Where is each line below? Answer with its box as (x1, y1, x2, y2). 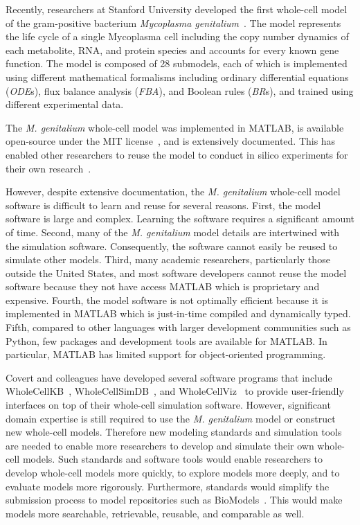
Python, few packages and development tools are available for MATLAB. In (6, 333, 327, 348)
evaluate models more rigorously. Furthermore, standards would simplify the (6, 479, 330, 493)
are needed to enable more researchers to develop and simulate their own (6, 438, 314, 452)
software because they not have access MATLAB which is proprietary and (6, 279, 320, 294)
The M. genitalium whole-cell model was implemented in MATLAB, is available (6, 120, 344, 134)
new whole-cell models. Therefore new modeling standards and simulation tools (6, 425, 342, 439)
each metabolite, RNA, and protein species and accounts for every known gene (6, 42, 339, 57)
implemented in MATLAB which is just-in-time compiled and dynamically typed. (6, 306, 351, 321)
